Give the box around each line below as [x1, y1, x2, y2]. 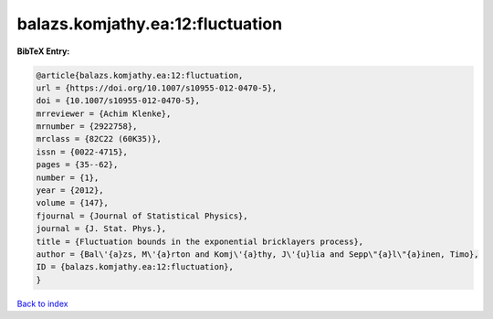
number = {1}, [36, 172, 100, 183]
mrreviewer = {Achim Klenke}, [36, 108, 172, 119]
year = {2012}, [36, 186, 104, 196]
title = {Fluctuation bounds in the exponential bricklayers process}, [36, 236, 364, 247]
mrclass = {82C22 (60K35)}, [36, 133, 162, 144]
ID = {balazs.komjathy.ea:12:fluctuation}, [36, 261, 235, 272]
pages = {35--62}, [36, 160, 119, 170]
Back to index [16, 298, 68, 309]
